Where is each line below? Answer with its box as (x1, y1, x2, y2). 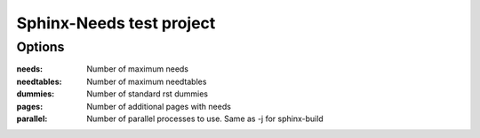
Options (16, 39, 65, 55)
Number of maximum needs (86, 64, 189, 74)
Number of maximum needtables (86, 76, 207, 87)
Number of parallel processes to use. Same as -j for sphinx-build (86, 113, 324, 124)
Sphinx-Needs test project (16, 13, 216, 33)
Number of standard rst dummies (86, 88, 209, 99)
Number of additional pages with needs (86, 101, 231, 111)
